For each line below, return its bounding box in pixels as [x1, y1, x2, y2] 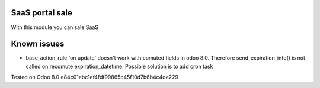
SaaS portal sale [11, 8, 72, 18]
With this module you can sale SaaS [11, 24, 99, 31]
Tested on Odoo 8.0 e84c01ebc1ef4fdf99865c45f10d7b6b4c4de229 [11, 74, 179, 81]
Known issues [11, 39, 65, 49]
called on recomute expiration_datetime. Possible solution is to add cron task [25, 63, 213, 70]
